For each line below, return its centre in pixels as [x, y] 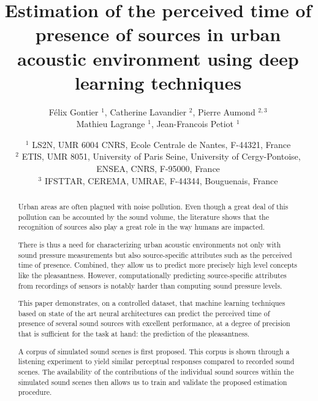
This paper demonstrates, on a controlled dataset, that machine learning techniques [152, 303]
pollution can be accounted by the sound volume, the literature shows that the [143, 216]
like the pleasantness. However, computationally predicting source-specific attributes [152, 275]
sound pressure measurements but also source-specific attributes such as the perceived [155, 255]
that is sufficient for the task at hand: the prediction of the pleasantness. [134, 334]
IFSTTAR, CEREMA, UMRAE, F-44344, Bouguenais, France [161, 180]
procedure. [35, 392]
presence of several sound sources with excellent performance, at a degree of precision [154, 323]
